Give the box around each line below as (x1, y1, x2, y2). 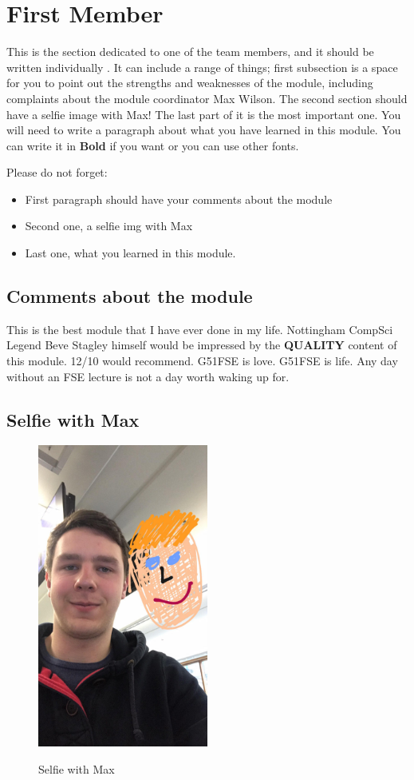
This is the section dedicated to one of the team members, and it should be (6, 43, 374, 60)
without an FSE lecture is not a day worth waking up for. (6, 368, 290, 384)
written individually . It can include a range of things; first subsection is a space (6, 58, 398, 75)
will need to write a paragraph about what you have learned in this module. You (6, 121, 401, 138)
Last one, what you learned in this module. (25, 245, 236, 261)
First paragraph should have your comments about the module (25, 190, 333, 207)
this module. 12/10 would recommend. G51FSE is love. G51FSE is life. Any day (6, 352, 398, 369)
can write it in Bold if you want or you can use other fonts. (6, 137, 299, 153)
